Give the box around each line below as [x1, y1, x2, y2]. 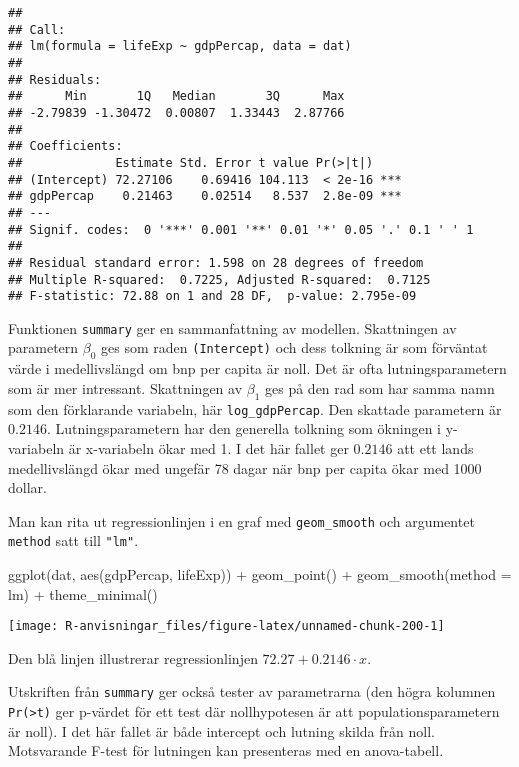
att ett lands [397, 437, 474, 458]
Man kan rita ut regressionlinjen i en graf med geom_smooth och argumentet [8, 510, 475, 531]
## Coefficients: [8, 139, 123, 154]
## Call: [8, 22, 66, 37]
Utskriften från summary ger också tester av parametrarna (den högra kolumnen [8, 681, 496, 702]
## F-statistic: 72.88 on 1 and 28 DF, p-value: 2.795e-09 [8, 289, 417, 304]
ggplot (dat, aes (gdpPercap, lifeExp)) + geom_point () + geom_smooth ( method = [8, 564, 512, 584]
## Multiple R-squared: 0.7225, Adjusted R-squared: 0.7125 [8, 272, 431, 287]
